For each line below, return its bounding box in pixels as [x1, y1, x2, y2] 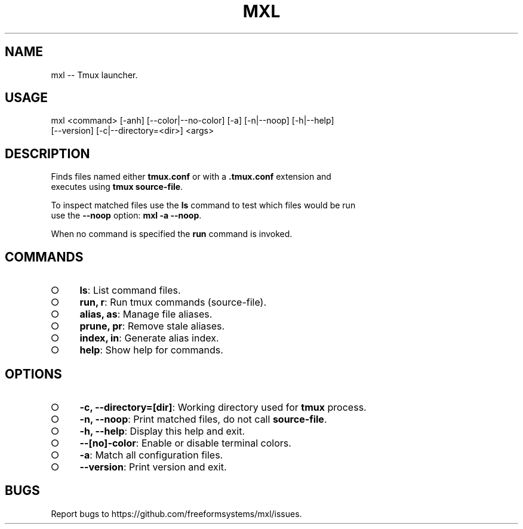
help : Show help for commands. [79, 344, 223, 356]
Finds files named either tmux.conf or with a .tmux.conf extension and [51, 171, 331, 182]
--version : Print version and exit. [79, 460, 227, 473]
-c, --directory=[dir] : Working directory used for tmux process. [79, 401, 367, 413]
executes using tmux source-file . [51, 182, 183, 192]
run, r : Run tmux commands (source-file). [79, 296, 267, 309]
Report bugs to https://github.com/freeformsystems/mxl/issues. [51, 508, 302, 519]
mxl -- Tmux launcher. [51, 69, 138, 80]
